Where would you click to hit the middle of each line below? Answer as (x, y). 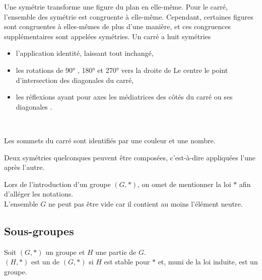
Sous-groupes (39, 230)
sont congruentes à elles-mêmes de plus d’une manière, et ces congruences (118, 26)
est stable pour (127, 262)
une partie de (116, 252)
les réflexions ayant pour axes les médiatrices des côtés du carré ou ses (124, 97)
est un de (46, 262)
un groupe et (65, 252)
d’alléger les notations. (39, 194)
